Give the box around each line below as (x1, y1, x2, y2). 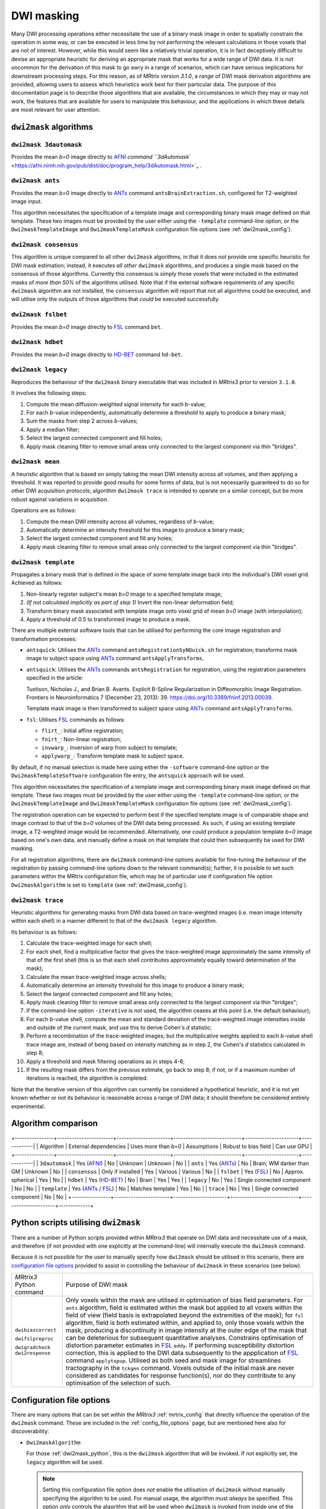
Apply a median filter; (26, 426, 80, 433)
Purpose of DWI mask (65, 1280, 128, 1289)
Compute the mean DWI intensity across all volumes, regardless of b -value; (26, 518, 214, 525)
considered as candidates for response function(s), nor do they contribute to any (65, 1371, 296, 1380)
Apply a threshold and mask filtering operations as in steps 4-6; (26, 1058, 185, 1065)
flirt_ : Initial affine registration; (41, 727, 124, 735)
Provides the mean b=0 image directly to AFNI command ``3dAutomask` (11, 153, 191, 161)
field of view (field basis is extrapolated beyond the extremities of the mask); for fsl (65, 1311, 304, 1319)
